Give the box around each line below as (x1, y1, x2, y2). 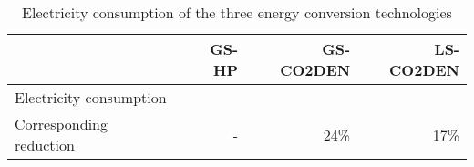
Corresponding (15, 113, 108, 134)
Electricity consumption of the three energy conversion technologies (22, 2, 452, 23)
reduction (15, 134, 75, 155)
